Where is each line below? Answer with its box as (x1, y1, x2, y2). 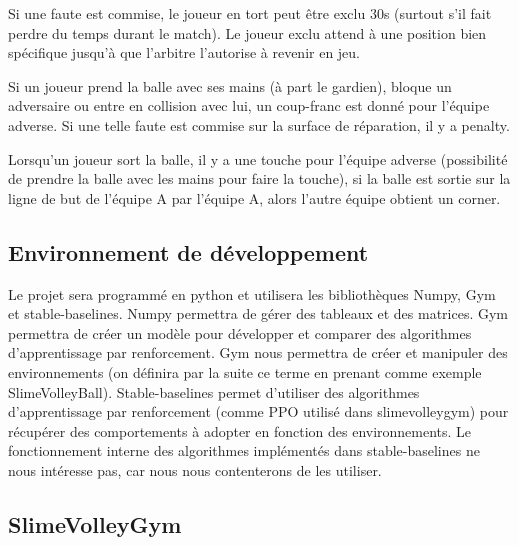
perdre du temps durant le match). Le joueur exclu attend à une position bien (8, 22, 487, 43)
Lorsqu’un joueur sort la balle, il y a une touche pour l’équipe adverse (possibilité (8, 148, 508, 169)
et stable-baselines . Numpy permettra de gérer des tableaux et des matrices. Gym (8, 303, 509, 324)
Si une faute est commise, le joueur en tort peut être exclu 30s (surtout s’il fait (8, 3, 492, 23)
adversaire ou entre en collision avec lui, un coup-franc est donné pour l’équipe (8, 95, 490, 116)
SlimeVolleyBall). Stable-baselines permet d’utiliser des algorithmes (8, 381, 420, 402)
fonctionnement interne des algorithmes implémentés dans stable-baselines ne (8, 440, 480, 461)
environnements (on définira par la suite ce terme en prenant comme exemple (8, 361, 482, 382)
